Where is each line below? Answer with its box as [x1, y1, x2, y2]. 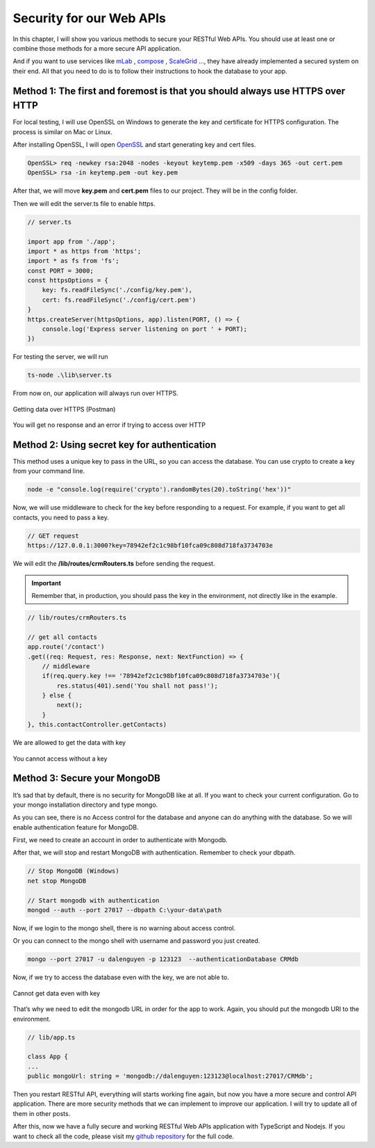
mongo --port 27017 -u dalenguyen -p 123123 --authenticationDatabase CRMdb [27, 955, 299, 963]
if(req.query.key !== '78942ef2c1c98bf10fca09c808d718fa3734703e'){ [42, 672, 281, 680]
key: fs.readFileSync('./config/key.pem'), [42, 286, 192, 294]
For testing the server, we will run [12, 353, 108, 361]
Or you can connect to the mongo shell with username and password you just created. [12, 937, 260, 945]
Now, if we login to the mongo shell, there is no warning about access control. [12, 924, 236, 932]
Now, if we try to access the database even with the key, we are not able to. [12, 973, 229, 982]
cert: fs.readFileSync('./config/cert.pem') [42, 296, 197, 304]
